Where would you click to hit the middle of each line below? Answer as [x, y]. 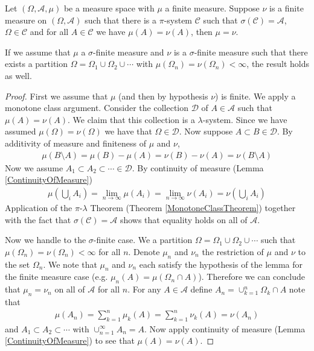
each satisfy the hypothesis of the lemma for [221, 264]
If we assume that [38, 52]
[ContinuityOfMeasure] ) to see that [70, 340]
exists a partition [37, 64]
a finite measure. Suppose [212, 8]
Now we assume [34, 167]
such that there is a [120, 20]
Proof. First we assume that [56, 96]
